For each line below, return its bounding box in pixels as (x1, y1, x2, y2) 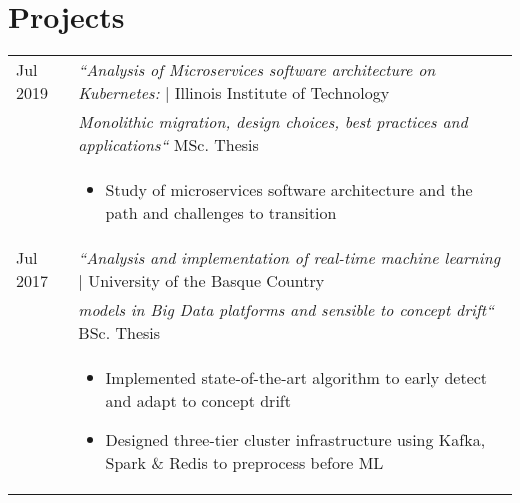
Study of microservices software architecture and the (105, 178, 473, 202)
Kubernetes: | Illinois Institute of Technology (78, 81, 390, 105)
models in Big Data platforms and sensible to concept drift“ (78, 298, 494, 322)
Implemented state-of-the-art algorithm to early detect (105, 366, 488, 390)
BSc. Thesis (78, 321, 161, 345)
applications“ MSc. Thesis (78, 133, 259, 157)
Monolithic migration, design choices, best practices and (78, 110, 468, 134)
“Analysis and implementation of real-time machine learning (78, 246, 501, 270)
